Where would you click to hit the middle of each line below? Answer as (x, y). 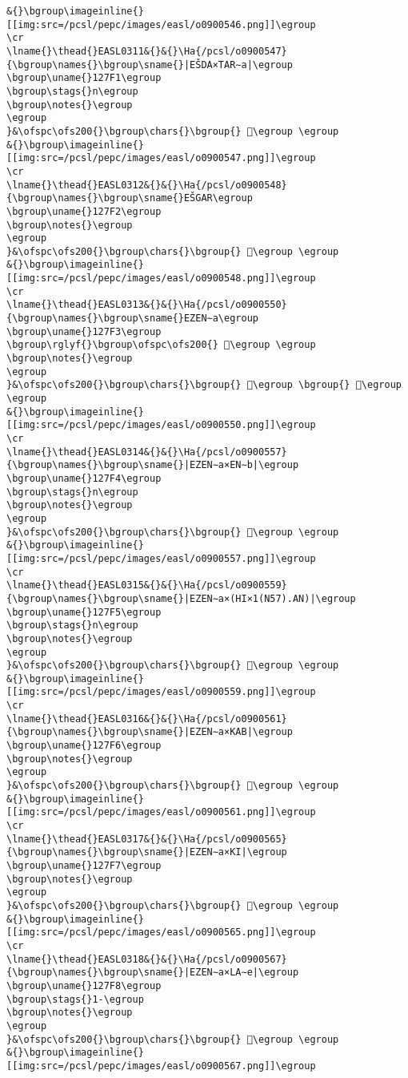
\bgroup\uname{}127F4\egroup (84, 478)
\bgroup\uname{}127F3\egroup (84, 331)
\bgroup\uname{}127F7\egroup (84, 866)
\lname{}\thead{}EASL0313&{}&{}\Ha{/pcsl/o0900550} (147, 305)
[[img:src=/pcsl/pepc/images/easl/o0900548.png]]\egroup (161, 279)
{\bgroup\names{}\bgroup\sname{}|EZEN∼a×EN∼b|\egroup (153, 465)
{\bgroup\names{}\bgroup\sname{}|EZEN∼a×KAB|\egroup (150, 732)
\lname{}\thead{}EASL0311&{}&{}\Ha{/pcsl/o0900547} (147, 51)
